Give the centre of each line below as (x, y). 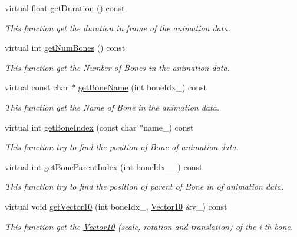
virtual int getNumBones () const (65, 48)
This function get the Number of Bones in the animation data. (117, 67)
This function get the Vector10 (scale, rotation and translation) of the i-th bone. (149, 226)
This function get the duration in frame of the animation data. (118, 27)
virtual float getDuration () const (65, 8)
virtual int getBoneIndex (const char (71, 127)
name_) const (169, 127)
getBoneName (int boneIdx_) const (143, 87)
